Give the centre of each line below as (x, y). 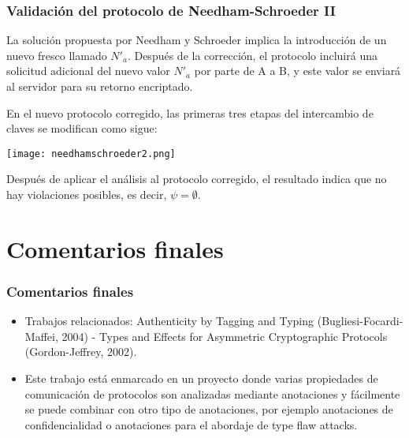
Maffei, (41, 336)
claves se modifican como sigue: (82, 128)
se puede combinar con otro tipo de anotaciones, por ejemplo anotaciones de (209, 409)
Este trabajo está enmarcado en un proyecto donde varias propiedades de (201, 378)
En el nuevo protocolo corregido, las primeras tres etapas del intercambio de (190, 112)
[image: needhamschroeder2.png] (91, 153)
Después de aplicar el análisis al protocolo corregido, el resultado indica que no (197, 179)
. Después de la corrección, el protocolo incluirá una (252, 55)
